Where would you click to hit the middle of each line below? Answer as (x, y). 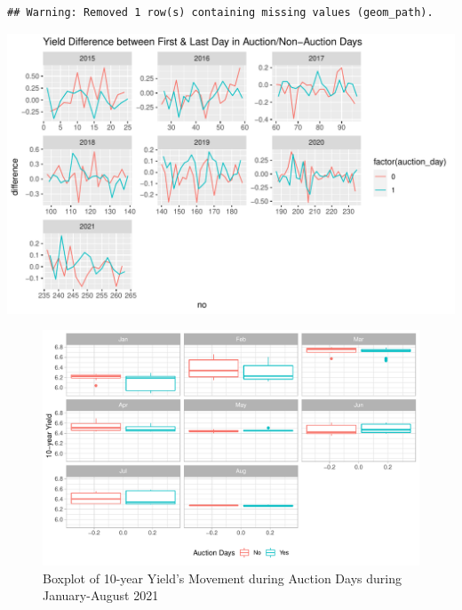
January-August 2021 (101, 595)
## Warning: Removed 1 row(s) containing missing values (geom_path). (220, 12)
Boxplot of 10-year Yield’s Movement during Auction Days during (222, 578)
